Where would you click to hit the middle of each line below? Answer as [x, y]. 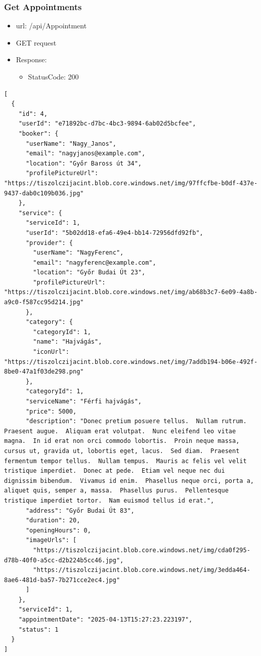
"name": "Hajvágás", [68, 342]
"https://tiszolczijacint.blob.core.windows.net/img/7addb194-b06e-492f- [131, 362]
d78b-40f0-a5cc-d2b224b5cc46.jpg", [64, 560]
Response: [31, 59]
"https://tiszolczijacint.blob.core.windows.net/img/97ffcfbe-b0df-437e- [131, 183]
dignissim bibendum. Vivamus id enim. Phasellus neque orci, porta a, [129, 481]
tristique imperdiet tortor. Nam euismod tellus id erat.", [109, 500]
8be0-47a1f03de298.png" [44, 372]
